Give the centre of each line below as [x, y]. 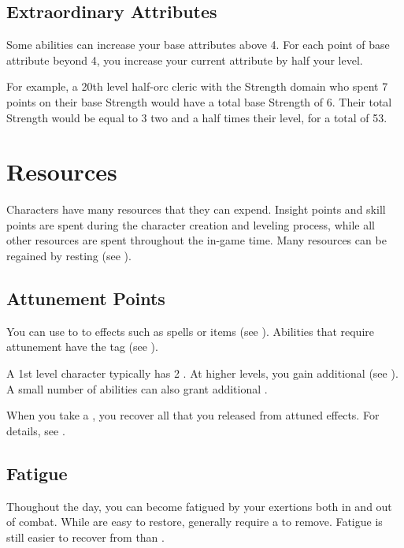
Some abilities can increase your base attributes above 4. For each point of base [198, 45]
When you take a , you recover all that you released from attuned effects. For [193, 415]
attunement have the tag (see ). [82, 347]
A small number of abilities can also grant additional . [137, 388]
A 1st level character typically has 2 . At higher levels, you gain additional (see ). [202, 373]
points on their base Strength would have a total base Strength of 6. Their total [199, 101]
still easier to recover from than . [85, 537]
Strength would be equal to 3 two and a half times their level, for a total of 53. [197, 117]
